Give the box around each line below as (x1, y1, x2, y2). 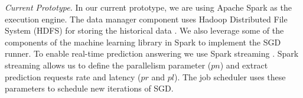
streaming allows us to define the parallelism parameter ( (5, 58, 211, 71)
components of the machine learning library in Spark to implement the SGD (5, 35, 281, 48)
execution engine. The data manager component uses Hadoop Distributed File (5, 12, 288, 25)
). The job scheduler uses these (174, 70, 286, 83)
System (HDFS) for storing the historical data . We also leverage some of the (5, 24, 284, 37)
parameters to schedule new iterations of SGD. (5, 82, 174, 94)
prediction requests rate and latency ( (5, 70, 141, 83)
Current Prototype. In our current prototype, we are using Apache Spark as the (5, 1, 292, 13)
